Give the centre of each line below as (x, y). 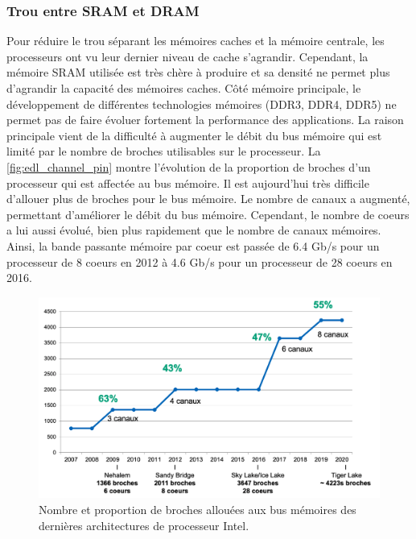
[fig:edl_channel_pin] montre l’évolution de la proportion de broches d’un (189, 166)
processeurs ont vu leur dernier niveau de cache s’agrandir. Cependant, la (187, 56)
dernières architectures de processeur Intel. (144, 525)
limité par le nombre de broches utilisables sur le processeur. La (164, 151)
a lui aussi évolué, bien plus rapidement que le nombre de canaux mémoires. (194, 230)
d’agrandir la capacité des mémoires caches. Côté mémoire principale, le (184, 88)
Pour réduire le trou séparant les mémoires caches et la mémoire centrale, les (196, 41)
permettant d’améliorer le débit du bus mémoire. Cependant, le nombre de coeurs (208, 214)
